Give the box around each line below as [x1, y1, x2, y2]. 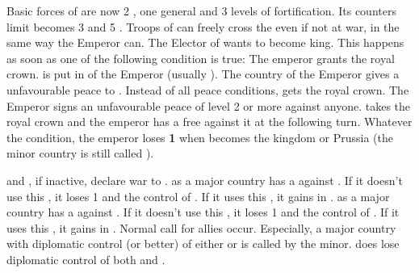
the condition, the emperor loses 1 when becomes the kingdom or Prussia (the [6, 128, 393, 145]
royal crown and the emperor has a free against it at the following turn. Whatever [6, 113, 413, 130]
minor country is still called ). [6, 145, 154, 162]
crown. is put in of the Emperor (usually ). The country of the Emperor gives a [6, 65, 400, 82]
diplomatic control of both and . [6, 250, 166, 267]
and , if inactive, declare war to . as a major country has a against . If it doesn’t [6, 171, 403, 188]
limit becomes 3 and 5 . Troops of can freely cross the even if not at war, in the [6, 18, 400, 35]
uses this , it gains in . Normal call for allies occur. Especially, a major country [6, 219, 396, 236]
